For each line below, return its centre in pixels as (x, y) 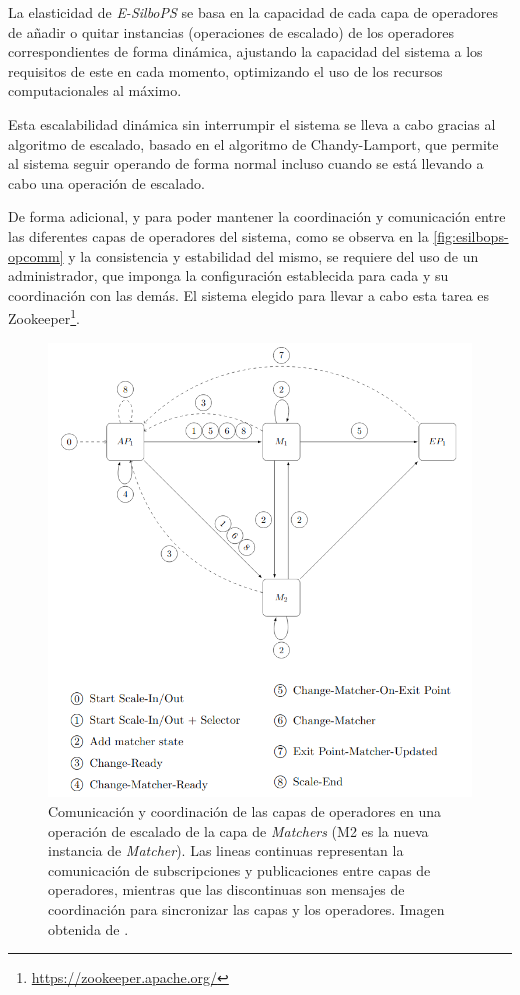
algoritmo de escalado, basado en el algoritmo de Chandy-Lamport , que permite (253, 143)
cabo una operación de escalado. (106, 182)
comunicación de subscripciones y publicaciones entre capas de (239, 869)
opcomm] (36, 255)
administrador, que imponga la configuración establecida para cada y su (228, 275)
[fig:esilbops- (471, 235)
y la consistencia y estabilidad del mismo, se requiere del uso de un (273, 255)
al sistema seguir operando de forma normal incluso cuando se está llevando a (246, 163)
